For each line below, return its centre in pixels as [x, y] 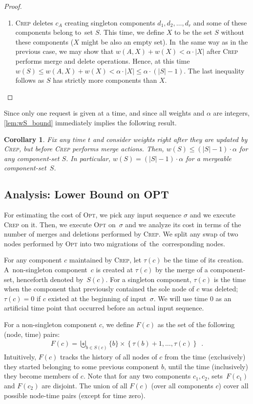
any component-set [32, 158]
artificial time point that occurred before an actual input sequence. [104, 308]
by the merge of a [182, 270]
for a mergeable [209, 158]
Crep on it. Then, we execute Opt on [60, 224]
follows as [30, 80]
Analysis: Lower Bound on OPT [86, 194]
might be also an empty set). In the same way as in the [165, 41]
